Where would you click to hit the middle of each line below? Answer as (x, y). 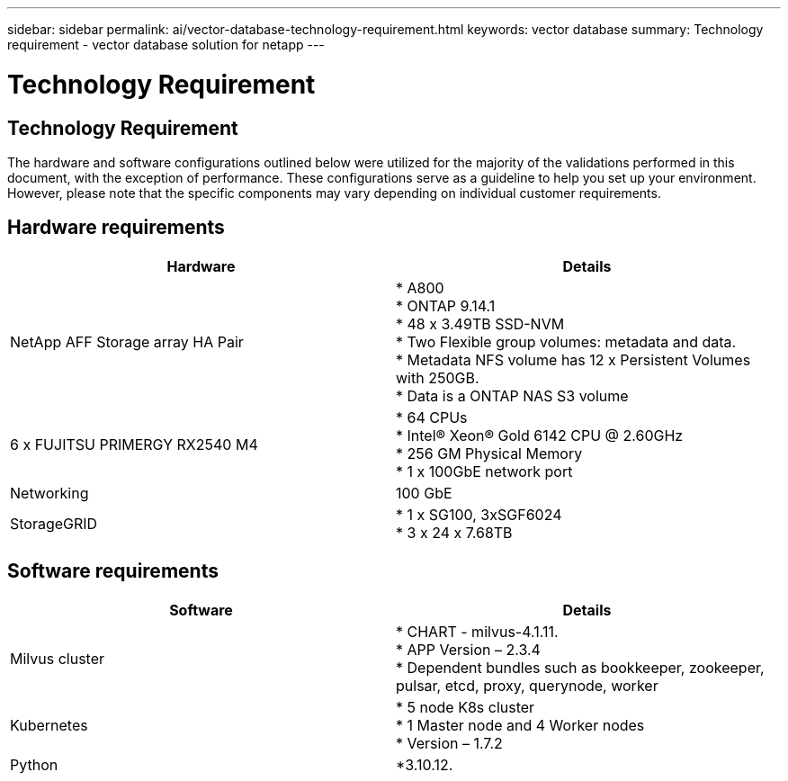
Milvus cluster (58, 658)
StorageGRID (54, 523)
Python (34, 764)
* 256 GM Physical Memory (489, 453)
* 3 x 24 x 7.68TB (454, 532)
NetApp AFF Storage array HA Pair (127, 341)
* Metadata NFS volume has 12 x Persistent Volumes (573, 359)
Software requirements (113, 571)
